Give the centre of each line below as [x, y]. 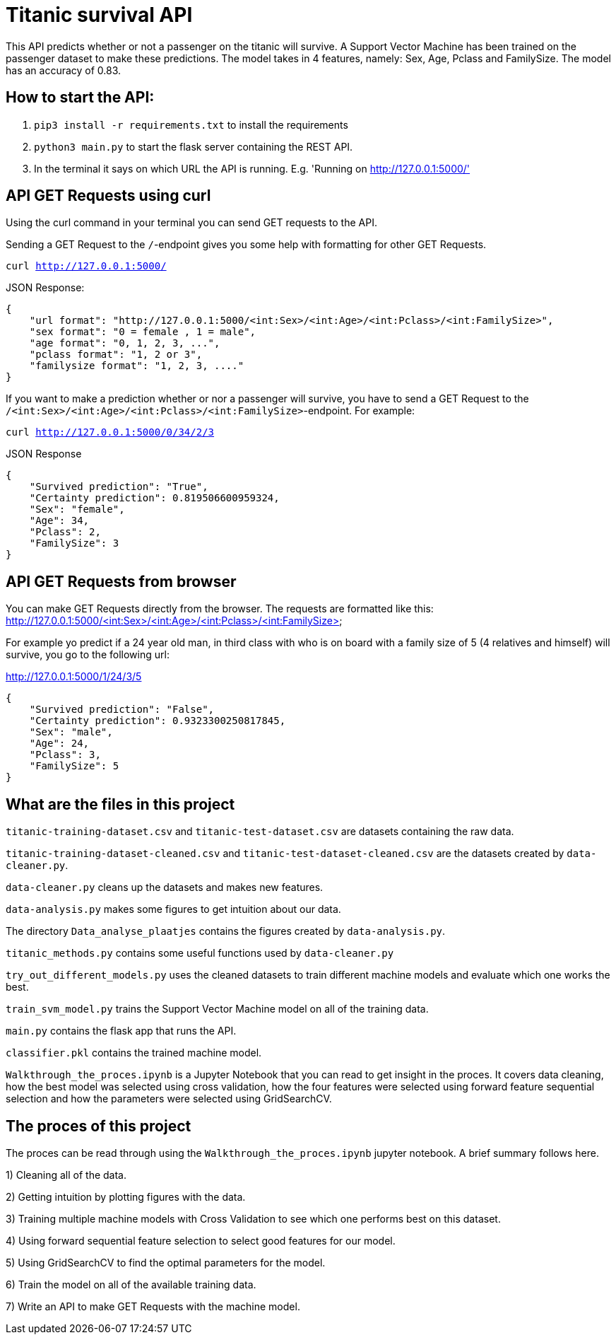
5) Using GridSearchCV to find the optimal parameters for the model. [166, 1262]
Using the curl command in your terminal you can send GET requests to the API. [191, 223]
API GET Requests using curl [108, 196]
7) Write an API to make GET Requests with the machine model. [153, 1306]
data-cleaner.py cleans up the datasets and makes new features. [165, 887]
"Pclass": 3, [65, 755]
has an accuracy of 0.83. [64, 70]
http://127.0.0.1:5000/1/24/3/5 [74, 677]
